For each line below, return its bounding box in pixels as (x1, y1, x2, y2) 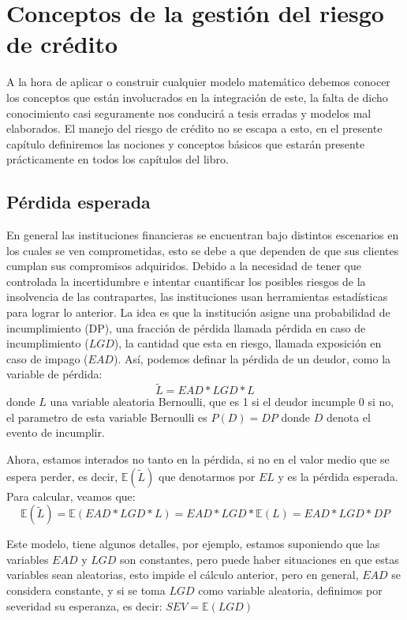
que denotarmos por (158, 468, 256, 484)
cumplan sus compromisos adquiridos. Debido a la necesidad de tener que (6, 257, 361, 274)
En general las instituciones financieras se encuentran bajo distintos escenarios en (6, 227, 399, 243)
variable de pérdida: (6, 366, 103, 382)
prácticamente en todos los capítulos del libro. (6, 151, 229, 167)
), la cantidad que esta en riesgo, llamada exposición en (114, 335, 382, 351)
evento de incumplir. (6, 424, 105, 441)
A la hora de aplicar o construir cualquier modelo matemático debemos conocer (6, 73, 390, 90)
